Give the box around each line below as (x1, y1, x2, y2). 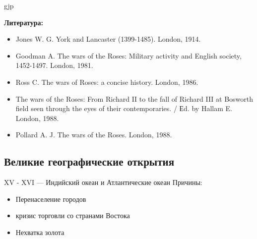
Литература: (4, 17, 43, 27)
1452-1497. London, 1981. (15, 60, 93, 70)
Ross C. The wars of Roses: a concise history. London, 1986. (15, 76, 198, 87)
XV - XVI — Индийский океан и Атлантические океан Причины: (4, 177, 202, 187)
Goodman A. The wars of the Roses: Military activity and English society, (15, 50, 242, 60)
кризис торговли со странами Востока (15, 210, 130, 221)
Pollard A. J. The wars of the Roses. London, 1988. (15, 129, 172, 140)
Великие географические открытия (4, 154, 174, 169)
